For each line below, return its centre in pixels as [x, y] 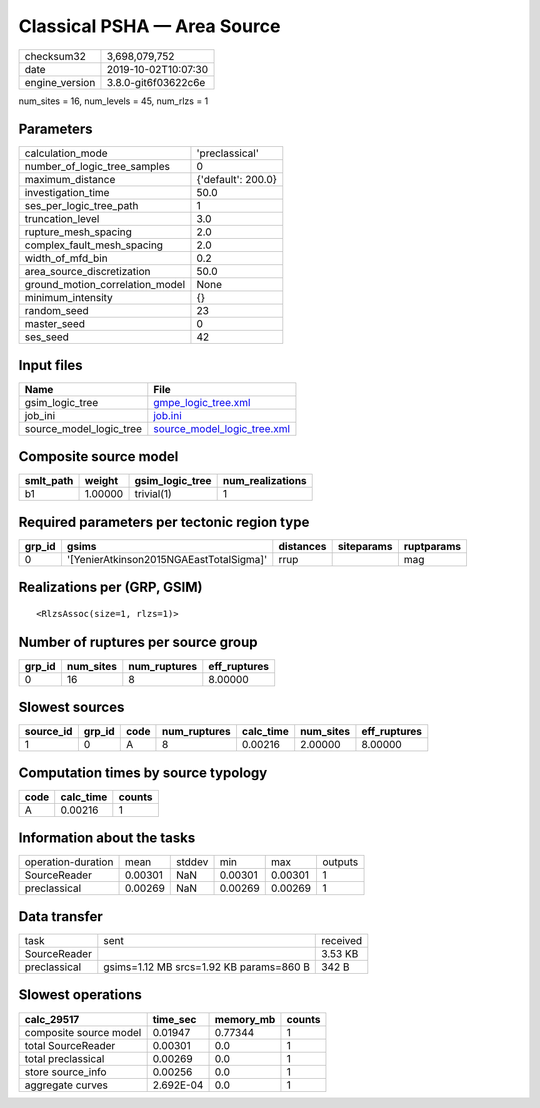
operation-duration [69, 862]
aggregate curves [66, 1085]
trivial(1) [153, 494]
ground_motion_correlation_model [105, 285]
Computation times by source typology [143, 772]
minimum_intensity [69, 298]
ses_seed [47, 337]
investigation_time [67, 193]
